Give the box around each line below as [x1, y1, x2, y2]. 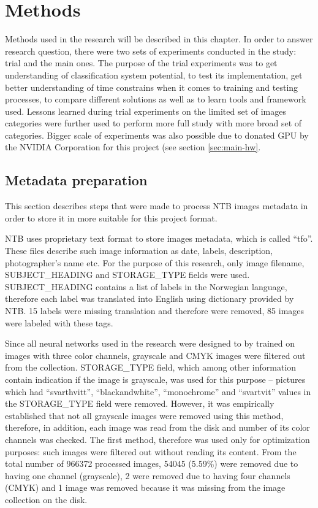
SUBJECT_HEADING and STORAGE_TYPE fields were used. [5, 268, 250, 281]
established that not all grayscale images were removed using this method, [5, 409, 284, 421]
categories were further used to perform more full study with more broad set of [5, 117, 302, 129]
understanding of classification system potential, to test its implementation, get [5, 68, 303, 81]
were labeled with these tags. [5, 316, 113, 329]
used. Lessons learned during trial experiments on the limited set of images [5, 104, 286, 117]
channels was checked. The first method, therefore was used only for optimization [5, 433, 310, 445]
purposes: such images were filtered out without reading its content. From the [5, 445, 297, 458]
